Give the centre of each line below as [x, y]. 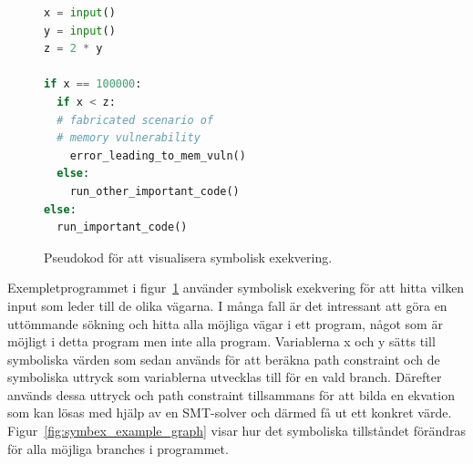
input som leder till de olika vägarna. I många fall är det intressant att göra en [227, 305]
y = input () [80, 31]
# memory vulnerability [129, 138]
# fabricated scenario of [135, 120]
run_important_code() [122, 227]
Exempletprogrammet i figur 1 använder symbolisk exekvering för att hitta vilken [236, 288]
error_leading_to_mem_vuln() [158, 155]
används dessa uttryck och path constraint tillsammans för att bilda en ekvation [231, 394]
